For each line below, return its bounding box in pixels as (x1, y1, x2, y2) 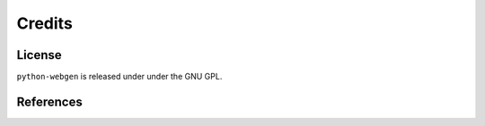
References (16, 94, 83, 109)
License (16, 47, 62, 63)
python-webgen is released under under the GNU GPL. (16, 71, 223, 82)
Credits (16, 13, 74, 33)
